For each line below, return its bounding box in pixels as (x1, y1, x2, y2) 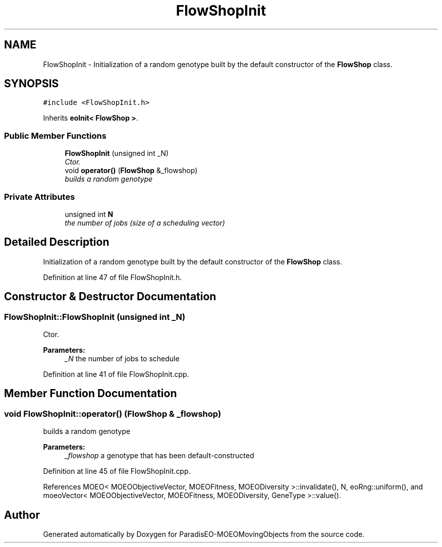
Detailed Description (4, 236, 109, 249)
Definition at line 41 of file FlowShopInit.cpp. (43, 370, 189, 378)
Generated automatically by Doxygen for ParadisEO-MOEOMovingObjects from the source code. (43, 530, 365, 539)
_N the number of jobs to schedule (65, 354, 180, 363)
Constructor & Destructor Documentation (4, 290, 216, 303)
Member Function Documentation (4, 387, 177, 400)
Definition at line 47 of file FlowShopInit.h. (43, 272, 182, 282)
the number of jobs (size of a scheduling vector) (65, 218, 225, 227)
